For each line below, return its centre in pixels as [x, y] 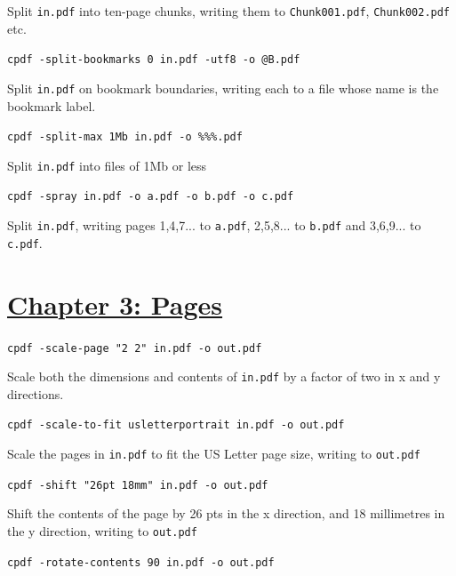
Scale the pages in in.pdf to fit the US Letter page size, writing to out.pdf [214, 454]
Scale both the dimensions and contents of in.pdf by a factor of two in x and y [224, 376]
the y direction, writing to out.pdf [102, 531]
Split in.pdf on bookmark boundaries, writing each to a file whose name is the [223, 88]
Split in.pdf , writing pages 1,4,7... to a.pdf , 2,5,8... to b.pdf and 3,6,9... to [214, 225]
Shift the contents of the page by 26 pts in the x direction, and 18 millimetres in [226, 513]
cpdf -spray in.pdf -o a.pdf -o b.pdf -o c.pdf [151, 197]
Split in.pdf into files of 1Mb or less [107, 165]
